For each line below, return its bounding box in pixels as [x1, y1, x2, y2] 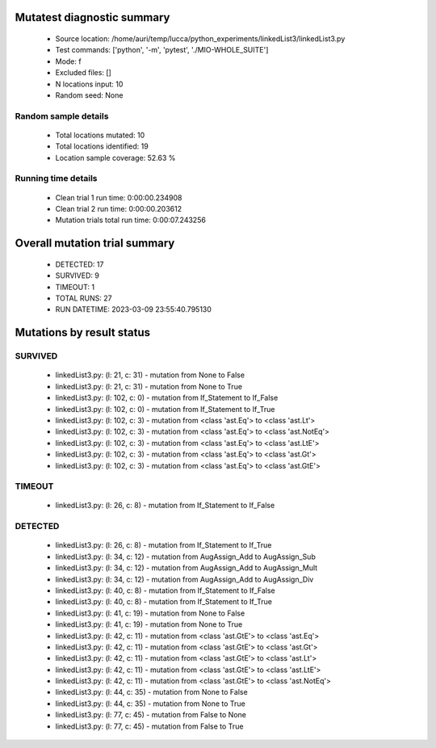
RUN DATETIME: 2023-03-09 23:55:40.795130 [55, 305, 212, 314]
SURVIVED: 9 [55, 271, 100, 280]
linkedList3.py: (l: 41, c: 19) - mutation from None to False [55, 608, 245, 618]
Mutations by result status [15, 326, 151, 339]
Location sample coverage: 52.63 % [55, 153, 176, 162]
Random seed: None [55, 90, 124, 100]
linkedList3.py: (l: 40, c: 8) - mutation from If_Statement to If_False [55, 586, 275, 595]
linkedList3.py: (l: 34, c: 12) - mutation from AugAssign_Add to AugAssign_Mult [55, 563, 318, 573]
